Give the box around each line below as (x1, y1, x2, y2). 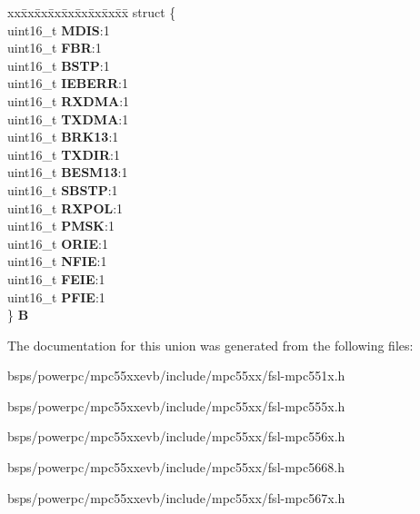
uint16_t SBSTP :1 (7, 180, 118, 199)
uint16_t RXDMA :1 (7, 91, 130, 110)
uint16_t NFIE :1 (7, 252, 107, 271)
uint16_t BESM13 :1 (7, 163, 128, 182)
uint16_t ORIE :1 (7, 233, 108, 252)
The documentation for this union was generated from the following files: (7, 335, 414, 354)
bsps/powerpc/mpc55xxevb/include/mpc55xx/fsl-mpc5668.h (7, 458, 345, 477)
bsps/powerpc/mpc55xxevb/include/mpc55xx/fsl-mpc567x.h (7, 488, 345, 507)
